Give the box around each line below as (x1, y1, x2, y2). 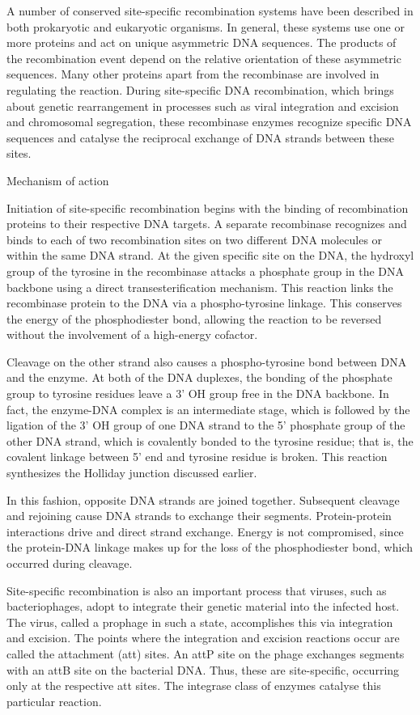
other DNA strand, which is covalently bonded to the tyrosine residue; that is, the (6, 432, 414, 449)
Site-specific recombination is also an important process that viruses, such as (6, 582, 387, 599)
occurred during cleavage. (6, 555, 133, 571)
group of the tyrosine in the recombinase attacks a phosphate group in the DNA (6, 262, 405, 279)
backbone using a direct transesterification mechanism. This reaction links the (6, 278, 393, 295)
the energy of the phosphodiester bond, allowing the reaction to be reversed (6, 310, 382, 327)
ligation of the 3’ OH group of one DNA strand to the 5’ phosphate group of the (6, 417, 405, 434)
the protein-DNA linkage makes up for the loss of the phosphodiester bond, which (6, 539, 413, 556)
